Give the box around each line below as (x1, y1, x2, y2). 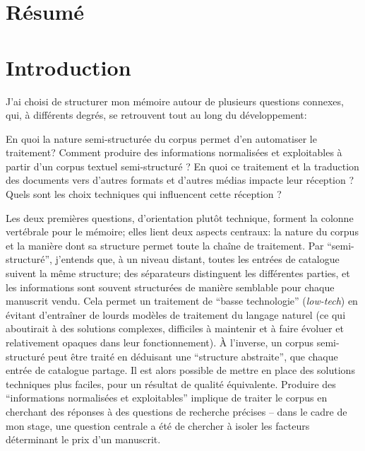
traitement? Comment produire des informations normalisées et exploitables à (6, 145, 342, 160)
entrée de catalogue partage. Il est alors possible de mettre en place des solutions (6, 363, 355, 377)
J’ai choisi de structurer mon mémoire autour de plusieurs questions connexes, (6, 93, 344, 108)
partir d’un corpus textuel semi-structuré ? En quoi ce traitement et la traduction (6, 158, 359, 173)
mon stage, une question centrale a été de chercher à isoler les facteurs (6, 418, 310, 433)
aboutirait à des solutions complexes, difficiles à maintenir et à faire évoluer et (6, 321, 344, 336)
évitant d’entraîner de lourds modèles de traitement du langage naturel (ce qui (6, 307, 346, 322)
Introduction (6, 52, 131, 81)
